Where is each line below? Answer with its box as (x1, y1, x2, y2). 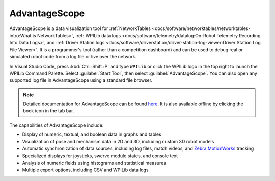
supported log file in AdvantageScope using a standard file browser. (9, 77, 153, 83)
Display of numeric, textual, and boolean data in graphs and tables (22, 131, 161, 137)
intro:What (9, 32, 32, 38)
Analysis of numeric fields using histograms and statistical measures (22, 160, 167, 166)
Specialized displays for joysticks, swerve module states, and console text (22, 153, 178, 159)
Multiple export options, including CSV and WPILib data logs (22, 167, 149, 173)
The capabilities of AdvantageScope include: (9, 122, 104, 128)
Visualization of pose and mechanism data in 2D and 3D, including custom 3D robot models (22, 138, 214, 144)
